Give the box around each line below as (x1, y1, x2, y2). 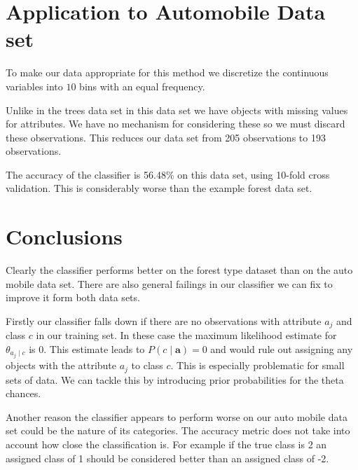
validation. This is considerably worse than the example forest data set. (6, 181, 312, 195)
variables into (6, 78, 63, 93)
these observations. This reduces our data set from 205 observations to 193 (6, 130, 326, 144)
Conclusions (6, 222, 123, 251)
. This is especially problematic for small (170, 358, 345, 373)
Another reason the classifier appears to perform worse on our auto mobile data (6, 409, 347, 424)
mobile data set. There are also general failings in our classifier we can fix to (6, 276, 333, 291)
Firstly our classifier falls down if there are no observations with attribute (6, 313, 322, 328)
